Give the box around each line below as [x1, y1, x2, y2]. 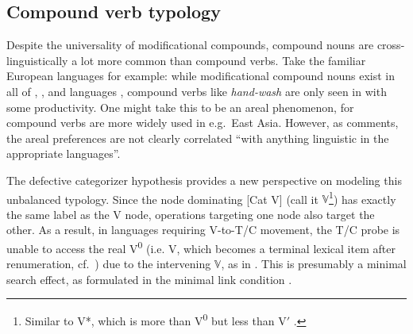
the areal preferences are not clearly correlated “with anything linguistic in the [6, 129, 389, 146]
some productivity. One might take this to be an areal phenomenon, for [6, 98, 354, 115]
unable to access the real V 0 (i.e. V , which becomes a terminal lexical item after [6, 237, 396, 256]
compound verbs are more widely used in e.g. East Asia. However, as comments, [6, 114, 399, 131]
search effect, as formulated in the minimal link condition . [6, 271, 292, 287]
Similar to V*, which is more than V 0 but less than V [25, 310, 287, 329]
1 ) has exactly [329, 188, 396, 207]
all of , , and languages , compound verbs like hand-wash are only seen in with [6, 83, 387, 99]
